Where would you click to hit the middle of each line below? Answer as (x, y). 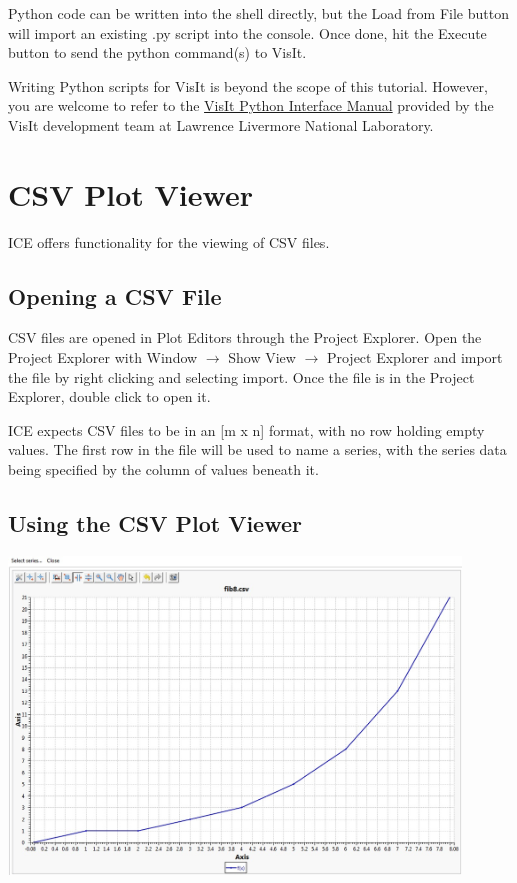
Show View (262, 357)
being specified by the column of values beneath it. (163, 469)
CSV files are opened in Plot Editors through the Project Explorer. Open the (245, 337)
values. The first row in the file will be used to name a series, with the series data (257, 449)
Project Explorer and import (414, 357)
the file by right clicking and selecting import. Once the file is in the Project (241, 376)
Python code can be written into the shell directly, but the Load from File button (258, 13)
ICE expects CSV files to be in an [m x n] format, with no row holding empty (246, 429)
